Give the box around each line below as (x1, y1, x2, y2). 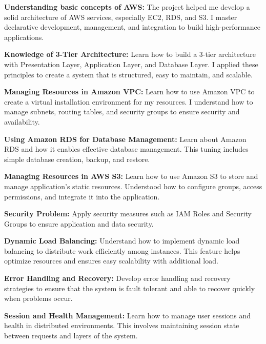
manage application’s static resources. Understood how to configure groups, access (4, 180, 262, 191)
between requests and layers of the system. (4, 330, 138, 341)
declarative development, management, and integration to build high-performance (4, 22, 260, 32)
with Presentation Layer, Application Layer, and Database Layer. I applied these (4, 58, 258, 69)
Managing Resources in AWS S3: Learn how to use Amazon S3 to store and (4, 171, 258, 181)
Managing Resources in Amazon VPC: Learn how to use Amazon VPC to (4, 86, 255, 97)
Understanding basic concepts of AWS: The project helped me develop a (4, 2, 250, 12)
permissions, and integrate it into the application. (4, 191, 160, 201)
